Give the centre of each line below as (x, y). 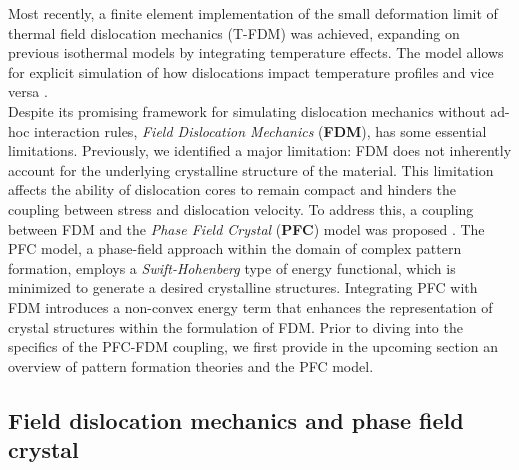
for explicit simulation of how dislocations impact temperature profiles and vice (251, 71)
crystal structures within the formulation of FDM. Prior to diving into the (235, 326)
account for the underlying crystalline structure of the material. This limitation (251, 169)
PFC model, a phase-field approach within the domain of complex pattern (235, 248)
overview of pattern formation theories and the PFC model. (191, 365)
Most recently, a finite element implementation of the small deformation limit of (253, 13)
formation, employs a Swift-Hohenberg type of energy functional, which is (232, 267)
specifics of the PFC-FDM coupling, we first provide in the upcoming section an (253, 346)
